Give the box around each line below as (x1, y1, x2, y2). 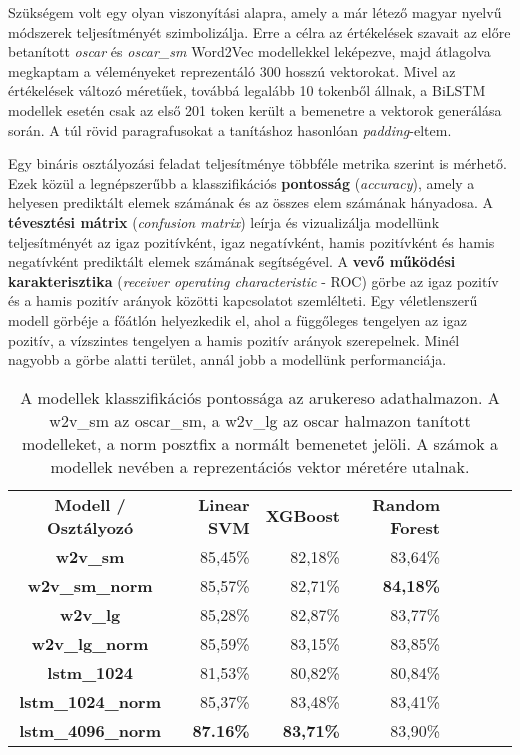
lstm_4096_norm (19, 718, 161, 742)
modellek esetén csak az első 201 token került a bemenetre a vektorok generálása (8, 99, 502, 120)
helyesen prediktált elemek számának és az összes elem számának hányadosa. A (8, 192, 494, 213)
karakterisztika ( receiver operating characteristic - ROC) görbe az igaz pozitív (8, 270, 499, 291)
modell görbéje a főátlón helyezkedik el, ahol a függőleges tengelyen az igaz (8, 309, 467, 330)
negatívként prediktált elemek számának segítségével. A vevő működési (8, 251, 456, 272)
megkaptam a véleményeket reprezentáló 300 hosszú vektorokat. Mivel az (8, 60, 456, 81)
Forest (390, 515, 440, 539)
